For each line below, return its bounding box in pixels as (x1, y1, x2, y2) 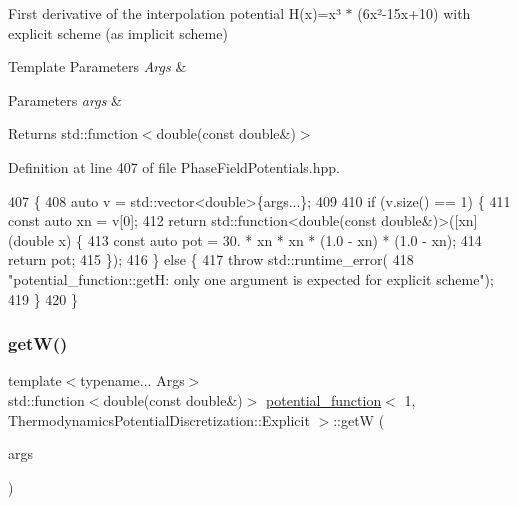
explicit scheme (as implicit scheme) (8, 22, 228, 43)
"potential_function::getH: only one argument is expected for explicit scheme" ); (8, 268, 494, 289)
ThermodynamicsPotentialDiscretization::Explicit (8, 409, 310, 430)
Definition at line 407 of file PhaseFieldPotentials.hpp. (8, 156, 340, 177)
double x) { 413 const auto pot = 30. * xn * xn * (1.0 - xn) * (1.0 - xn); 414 (13, 229, 482, 250)
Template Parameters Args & (8, 56, 187, 77)
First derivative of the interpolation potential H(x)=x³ (8, 3, 341, 23)
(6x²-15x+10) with (357, 3, 471, 23)
